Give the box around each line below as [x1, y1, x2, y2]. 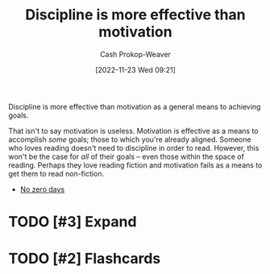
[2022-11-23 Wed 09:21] [95, 64, 176, 74]
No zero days [19, 184, 65, 194]
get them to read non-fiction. [8, 168, 105, 178]
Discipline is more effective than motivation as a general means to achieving [8, 102, 261, 111]
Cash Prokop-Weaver [99, 49, 172, 59]
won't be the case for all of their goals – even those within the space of [8, 152, 244, 161]
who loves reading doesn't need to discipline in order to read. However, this [8, 143, 260, 152]
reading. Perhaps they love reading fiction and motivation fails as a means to [8, 160, 263, 170]
